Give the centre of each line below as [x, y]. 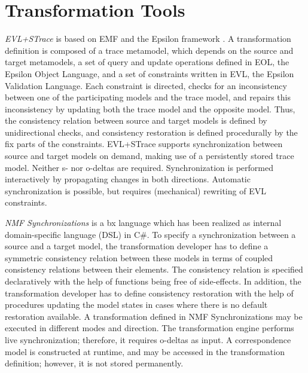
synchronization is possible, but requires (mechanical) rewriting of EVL [135, 190]
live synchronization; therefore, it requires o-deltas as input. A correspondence [148, 339]
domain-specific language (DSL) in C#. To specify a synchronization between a [150, 234]
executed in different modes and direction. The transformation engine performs [150, 328]
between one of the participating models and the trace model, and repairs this [148, 97]
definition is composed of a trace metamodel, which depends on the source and [149, 50]
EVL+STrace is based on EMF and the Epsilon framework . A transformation [148, 39]
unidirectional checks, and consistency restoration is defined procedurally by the [151, 132]
